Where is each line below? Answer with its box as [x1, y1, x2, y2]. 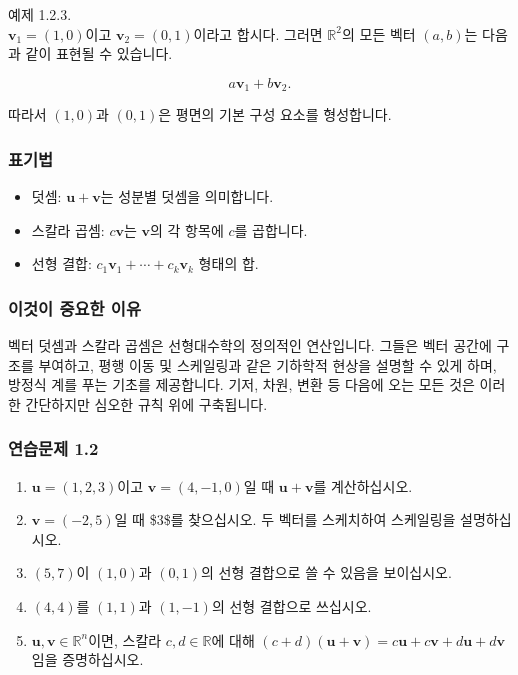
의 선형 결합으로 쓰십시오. [211, 596, 372, 617]
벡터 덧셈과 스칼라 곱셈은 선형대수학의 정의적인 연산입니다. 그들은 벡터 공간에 [8, 335, 492, 356]
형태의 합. [198, 253, 259, 274]
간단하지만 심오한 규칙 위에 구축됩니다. [25, 393, 268, 414]
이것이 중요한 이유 [8, 295, 141, 320]
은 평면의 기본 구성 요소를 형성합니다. [158, 104, 392, 125]
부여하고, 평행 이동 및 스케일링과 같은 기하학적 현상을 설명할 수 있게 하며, [38, 354, 497, 375]
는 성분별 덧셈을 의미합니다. [100, 186, 274, 207]
